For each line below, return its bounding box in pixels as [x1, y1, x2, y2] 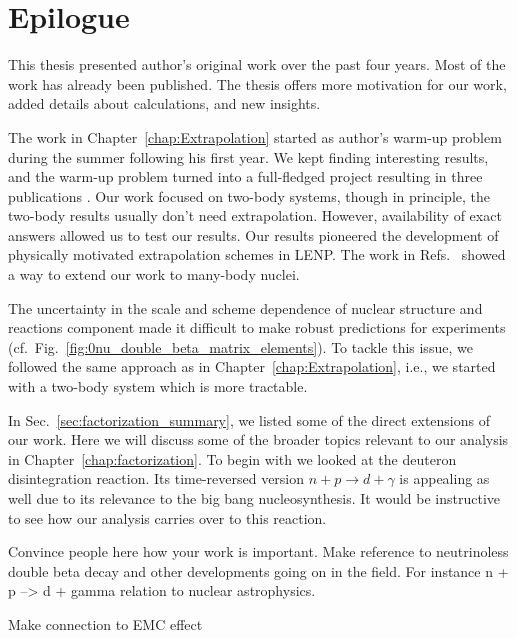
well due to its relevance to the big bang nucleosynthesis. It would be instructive [8, 488, 500, 508]
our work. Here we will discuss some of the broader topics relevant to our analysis [8, 429, 509, 450]
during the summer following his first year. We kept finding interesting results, [8, 146, 489, 167]
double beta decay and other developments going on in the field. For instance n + [8, 560, 509, 581]
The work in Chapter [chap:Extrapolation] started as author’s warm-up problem [8, 126, 502, 147]
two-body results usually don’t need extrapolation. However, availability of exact [8, 205, 502, 226]
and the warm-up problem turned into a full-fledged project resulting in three [8, 166, 483, 187]
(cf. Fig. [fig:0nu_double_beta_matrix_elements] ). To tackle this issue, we [8, 336, 473, 357]
